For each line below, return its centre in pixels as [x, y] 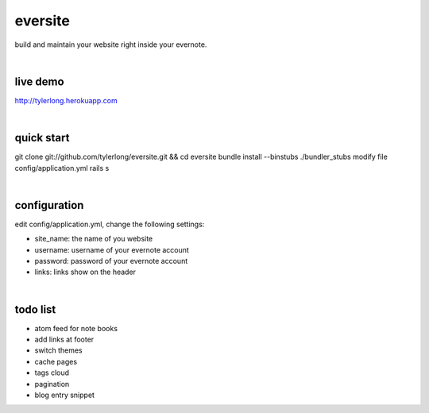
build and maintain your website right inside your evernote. [111, 44]
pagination [52, 384]
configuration [49, 205]
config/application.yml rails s [62, 168]
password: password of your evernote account [111, 261]
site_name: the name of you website [94, 239]
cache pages [56, 361]
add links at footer [64, 340]
